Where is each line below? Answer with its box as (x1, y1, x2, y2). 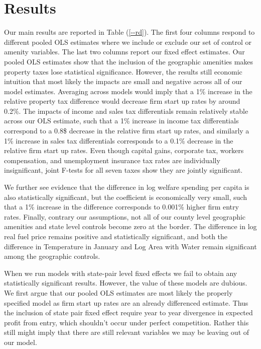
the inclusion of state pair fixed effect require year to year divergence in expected (4, 307, 253, 318)
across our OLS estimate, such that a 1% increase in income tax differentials (4, 115, 239, 126)
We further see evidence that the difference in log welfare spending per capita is (4, 182, 249, 192)
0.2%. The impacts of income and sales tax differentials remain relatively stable (4, 105, 248, 116)
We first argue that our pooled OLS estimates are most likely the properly (4, 287, 233, 298)
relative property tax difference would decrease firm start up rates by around (4, 96, 240, 106)
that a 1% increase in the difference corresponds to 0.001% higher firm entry (4, 201, 239, 212)
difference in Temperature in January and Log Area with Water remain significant (4, 241, 257, 251)
